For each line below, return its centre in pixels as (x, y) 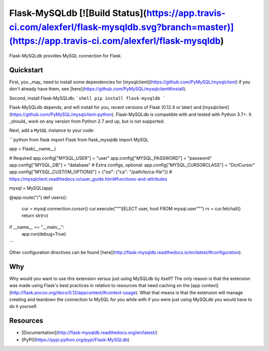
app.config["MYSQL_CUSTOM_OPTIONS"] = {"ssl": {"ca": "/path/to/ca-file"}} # (91, 172)
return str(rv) (35, 216)
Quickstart (26, 70)
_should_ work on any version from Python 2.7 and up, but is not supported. (87, 121)
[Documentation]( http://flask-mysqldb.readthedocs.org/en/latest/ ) (90, 333)
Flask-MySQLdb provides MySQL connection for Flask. (66, 56)
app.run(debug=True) (44, 234)
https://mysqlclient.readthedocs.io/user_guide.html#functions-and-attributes (88, 179)
